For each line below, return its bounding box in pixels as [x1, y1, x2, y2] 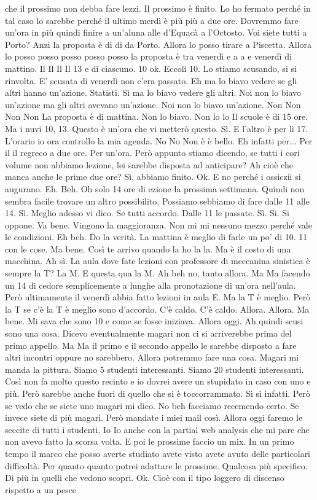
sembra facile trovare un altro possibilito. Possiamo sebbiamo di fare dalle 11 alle [5, 194, 310, 207]
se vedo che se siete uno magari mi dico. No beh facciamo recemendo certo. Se [5, 399, 299, 412]
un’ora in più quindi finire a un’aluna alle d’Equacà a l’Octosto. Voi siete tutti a [5, 26, 307, 39]
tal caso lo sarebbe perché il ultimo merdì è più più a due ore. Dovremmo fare [5, 14, 299, 26]
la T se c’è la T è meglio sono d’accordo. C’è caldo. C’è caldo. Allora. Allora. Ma [5, 302, 310, 315]
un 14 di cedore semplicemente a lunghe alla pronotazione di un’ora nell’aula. [5, 278, 296, 291]
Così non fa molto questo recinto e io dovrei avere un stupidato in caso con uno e [5, 375, 311, 388]
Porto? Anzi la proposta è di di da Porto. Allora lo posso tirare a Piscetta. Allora [5, 37, 311, 50]
